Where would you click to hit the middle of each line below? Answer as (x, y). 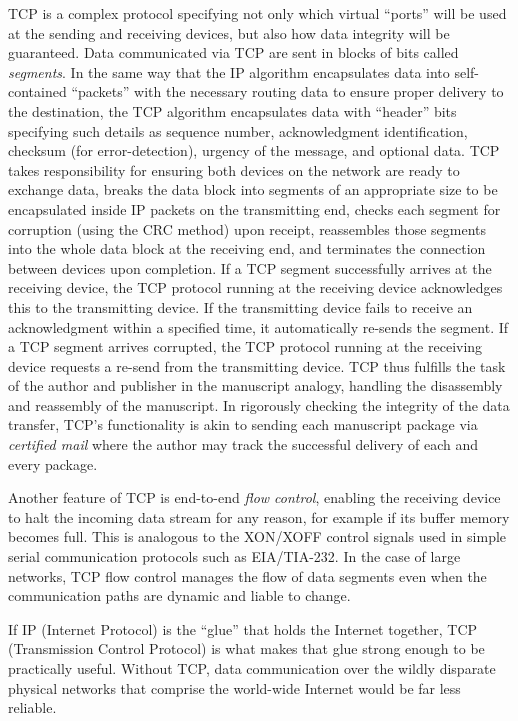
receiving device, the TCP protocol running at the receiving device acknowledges (255, 287)
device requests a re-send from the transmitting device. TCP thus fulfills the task (257, 365)
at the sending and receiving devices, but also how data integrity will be (229, 32)
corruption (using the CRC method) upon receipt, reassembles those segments (247, 228)
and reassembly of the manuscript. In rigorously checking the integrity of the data (259, 404)
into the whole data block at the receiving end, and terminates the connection (247, 248)
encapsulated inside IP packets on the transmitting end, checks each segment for (254, 208)
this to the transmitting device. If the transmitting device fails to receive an (240, 306)
